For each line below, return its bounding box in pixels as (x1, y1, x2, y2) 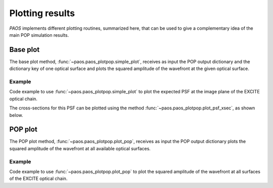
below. (9, 112, 23, 118)
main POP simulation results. (9, 32, 69, 38)
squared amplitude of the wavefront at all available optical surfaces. (9, 145, 151, 151)
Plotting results (9, 8, 75, 19)
